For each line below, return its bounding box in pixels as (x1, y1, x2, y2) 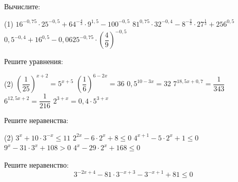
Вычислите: (4, 1, 41, 11)
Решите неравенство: (4, 159, 69, 170)
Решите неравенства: (4, 115, 69, 126)
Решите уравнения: (4, 56, 63, 67)
